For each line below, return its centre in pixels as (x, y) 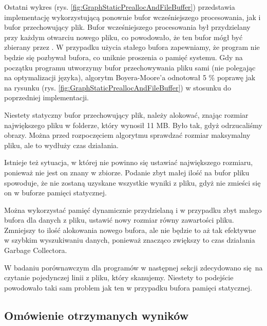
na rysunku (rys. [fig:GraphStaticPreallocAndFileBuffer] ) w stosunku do (118, 87)
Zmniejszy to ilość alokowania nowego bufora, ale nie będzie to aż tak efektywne (130, 230)
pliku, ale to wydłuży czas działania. (61, 145)
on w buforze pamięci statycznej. (55, 193)
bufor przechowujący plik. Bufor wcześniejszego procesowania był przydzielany (127, 27)
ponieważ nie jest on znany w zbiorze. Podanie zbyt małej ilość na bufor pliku (127, 172)
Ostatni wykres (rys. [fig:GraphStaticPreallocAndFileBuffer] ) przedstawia (120, 7)
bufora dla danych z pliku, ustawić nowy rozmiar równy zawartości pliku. (119, 220)
